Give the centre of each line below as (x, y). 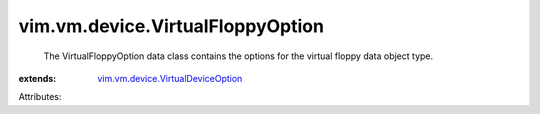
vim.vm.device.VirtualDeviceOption (170, 78)
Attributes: (40, 97)
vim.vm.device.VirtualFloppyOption (171, 26)
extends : (37, 78)
